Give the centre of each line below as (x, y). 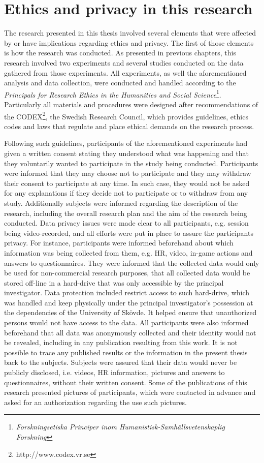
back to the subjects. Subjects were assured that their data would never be (121, 362)
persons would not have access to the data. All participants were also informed (126, 322)
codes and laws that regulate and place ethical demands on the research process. (129, 126)
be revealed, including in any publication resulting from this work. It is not (121, 342)
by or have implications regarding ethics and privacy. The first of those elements (129, 42)
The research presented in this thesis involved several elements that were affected (130, 33)
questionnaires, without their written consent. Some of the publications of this (126, 382)
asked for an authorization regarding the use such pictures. (95, 402)
